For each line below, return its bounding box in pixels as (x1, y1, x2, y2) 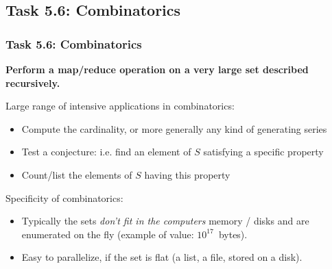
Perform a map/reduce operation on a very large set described (5, 62, 309, 76)
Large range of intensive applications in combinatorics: (5, 99, 235, 113)
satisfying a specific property (203, 144, 324, 159)
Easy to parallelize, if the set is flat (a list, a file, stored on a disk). (21, 250, 303, 264)
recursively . (5, 75, 60, 90)
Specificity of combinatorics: (5, 190, 123, 205)
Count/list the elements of (21, 167, 132, 181)
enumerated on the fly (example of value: (21, 227, 194, 241)
